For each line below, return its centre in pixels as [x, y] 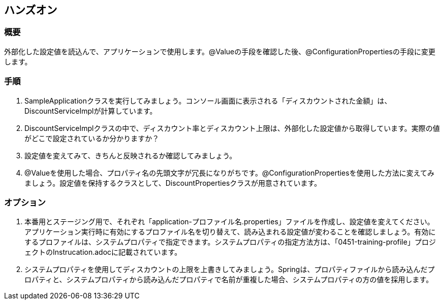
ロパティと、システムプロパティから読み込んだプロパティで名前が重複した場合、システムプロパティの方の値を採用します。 [229, 280]
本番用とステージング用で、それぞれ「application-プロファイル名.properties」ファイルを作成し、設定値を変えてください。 [229, 222]
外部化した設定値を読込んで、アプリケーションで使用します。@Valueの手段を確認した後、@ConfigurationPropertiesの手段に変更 [220, 51]
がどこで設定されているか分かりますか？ [92, 138]
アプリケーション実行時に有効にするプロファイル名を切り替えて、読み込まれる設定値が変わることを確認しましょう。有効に [230, 232]
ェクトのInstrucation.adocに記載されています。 [103, 252]
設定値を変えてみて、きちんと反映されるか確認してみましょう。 [131, 155]
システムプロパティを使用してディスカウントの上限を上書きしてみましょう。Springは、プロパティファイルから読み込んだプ [230, 269]
